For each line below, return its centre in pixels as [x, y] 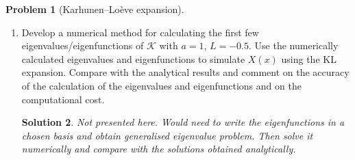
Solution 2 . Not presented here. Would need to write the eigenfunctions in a [183, 122]
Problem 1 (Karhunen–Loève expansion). [95, 9]
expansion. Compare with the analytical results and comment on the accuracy [185, 72]
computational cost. [63, 99]
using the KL [309, 58]
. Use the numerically [294, 45]
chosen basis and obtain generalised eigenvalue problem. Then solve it [167, 135]
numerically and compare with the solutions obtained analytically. [159, 149]
